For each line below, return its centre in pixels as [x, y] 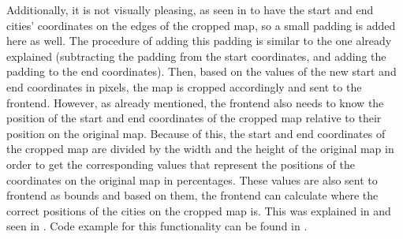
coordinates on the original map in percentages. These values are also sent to [192, 179]
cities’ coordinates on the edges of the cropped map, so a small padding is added [201, 25]
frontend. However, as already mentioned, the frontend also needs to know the [195, 102]
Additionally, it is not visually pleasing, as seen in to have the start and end [190, 9]
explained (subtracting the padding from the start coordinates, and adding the [196, 56]
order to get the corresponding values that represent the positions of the [181, 164]
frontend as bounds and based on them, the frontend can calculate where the [192, 195]
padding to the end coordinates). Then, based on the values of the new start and [201, 71]
